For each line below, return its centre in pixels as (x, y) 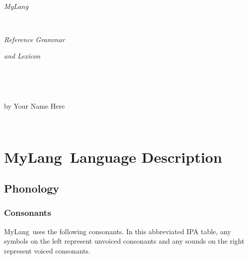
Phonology (32, 188)
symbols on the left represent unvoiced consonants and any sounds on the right (124, 241)
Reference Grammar (35, 39)
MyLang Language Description (113, 157)
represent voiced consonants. (47, 250)
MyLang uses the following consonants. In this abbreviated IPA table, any (118, 231)
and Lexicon (22, 56)
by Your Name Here (35, 106)
